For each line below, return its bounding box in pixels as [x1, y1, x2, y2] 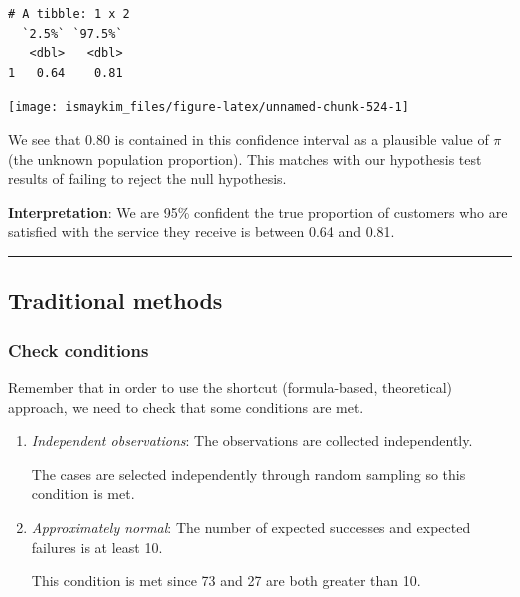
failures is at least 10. [31, 536, 163, 557]
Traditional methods [8, 285, 223, 316]
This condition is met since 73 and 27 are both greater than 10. [31, 570, 421, 591]
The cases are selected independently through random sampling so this [31, 463, 466, 484]
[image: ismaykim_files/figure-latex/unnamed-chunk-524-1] [8, 100, 409, 115]
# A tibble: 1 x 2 [8, 7, 130, 21]
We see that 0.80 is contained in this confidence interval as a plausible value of [8, 129, 489, 150]
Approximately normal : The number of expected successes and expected [31, 516, 471, 537]
